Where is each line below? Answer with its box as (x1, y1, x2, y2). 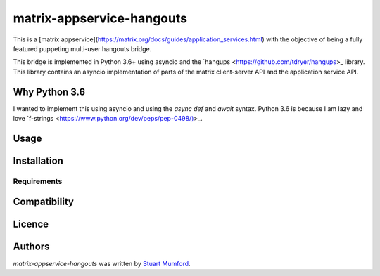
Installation (13, 155, 63, 166)
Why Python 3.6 (13, 86, 86, 98)
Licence (13, 218, 49, 230)
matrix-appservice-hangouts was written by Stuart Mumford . (13, 259, 191, 268)
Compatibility (13, 196, 74, 208)
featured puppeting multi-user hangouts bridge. (13, 44, 152, 53)
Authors (13, 241, 50, 253)
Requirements (13, 176, 63, 186)
